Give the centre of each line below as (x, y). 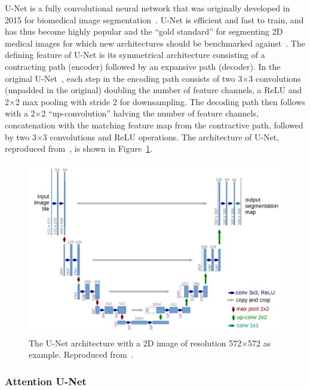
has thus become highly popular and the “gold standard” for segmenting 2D (144, 31)
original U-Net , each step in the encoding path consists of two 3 (124, 78)
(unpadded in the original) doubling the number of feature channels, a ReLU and (154, 90)
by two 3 (21, 136)
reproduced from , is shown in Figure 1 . (79, 148)
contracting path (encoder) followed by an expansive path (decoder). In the (143, 66)
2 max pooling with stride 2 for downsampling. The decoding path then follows (160, 101)
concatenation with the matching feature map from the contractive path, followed (154, 125)
